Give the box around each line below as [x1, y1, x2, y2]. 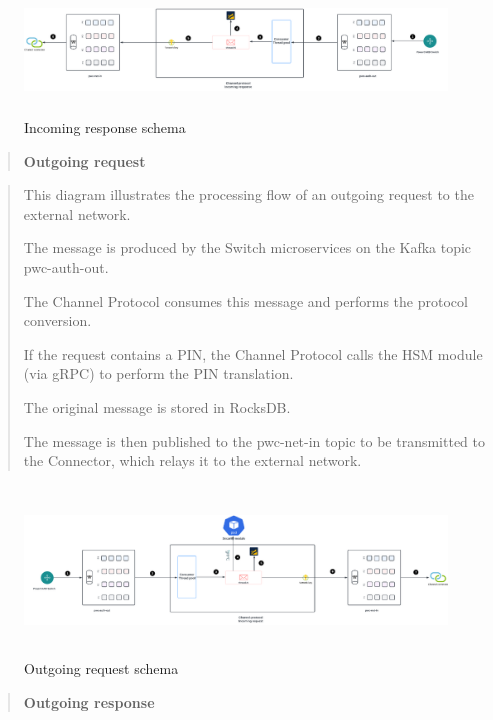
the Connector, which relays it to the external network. [23, 450, 362, 471]
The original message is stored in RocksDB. [23, 396, 291, 417]
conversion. [23, 310, 92, 331]
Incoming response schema [24, 117, 186, 138]
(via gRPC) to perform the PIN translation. [23, 363, 294, 384]
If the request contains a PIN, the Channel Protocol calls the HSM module [23, 343, 483, 364]
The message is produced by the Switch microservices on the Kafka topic [23, 237, 472, 258]
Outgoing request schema [24, 658, 179, 679]
